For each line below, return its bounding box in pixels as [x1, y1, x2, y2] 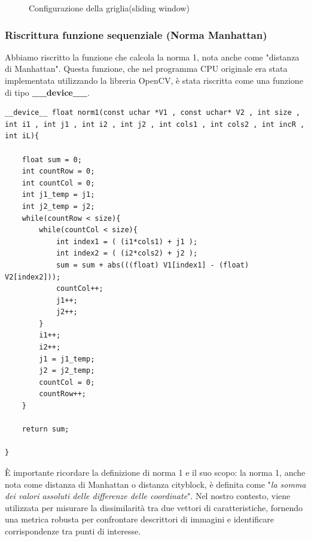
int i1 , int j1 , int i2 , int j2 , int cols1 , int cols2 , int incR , [5, 120, 305, 129]
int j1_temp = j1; [22, 190, 95, 199]
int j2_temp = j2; [22, 202, 95, 211]
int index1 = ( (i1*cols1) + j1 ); [56, 237, 198, 246]
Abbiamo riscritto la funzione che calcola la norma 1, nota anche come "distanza [5, 50, 300, 63]
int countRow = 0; [22, 167, 95, 176]
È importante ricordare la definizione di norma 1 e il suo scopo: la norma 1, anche [5, 466, 306, 478]
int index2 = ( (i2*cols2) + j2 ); [56, 249, 198, 258]
